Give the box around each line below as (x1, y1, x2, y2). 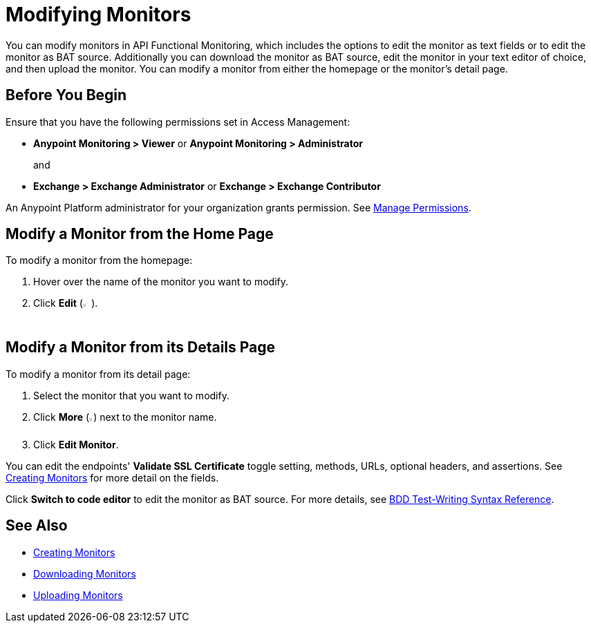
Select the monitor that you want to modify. (33, 389, 229, 401)
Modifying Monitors (6, 3, 191, 26)
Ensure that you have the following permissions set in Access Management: (6, 115, 350, 128)
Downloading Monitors (33, 567, 136, 580)
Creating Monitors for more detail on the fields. (6, 471, 219, 484)
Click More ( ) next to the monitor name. (33, 410, 217, 423)
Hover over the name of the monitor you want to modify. (33, 276, 289, 288)
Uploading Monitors (33, 589, 123, 601)
